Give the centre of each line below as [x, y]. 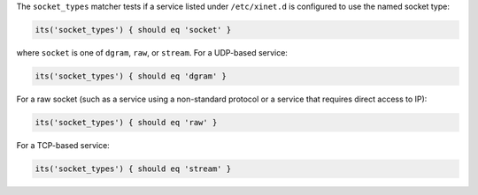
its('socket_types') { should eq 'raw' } [126, 122]
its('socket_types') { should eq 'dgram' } [131, 76]
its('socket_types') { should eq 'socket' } [133, 30]
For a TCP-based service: [63, 145]
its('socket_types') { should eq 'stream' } [133, 169]
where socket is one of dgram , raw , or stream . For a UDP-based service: [152, 52]
